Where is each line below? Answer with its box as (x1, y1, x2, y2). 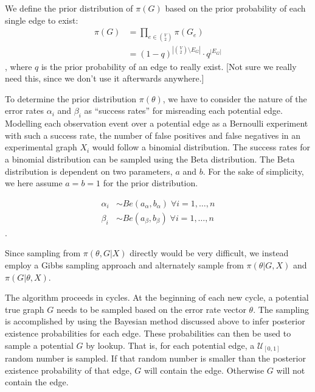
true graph (5, 303, 44, 315)
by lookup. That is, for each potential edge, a (86, 338, 255, 351)
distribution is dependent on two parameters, (5, 164, 173, 177)
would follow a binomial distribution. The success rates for (92, 141, 311, 153)
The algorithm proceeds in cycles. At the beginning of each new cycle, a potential (5, 291, 309, 304)
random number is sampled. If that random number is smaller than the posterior (5, 352, 306, 365)
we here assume (5, 177, 63, 189)
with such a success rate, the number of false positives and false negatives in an (5, 128, 301, 141)
